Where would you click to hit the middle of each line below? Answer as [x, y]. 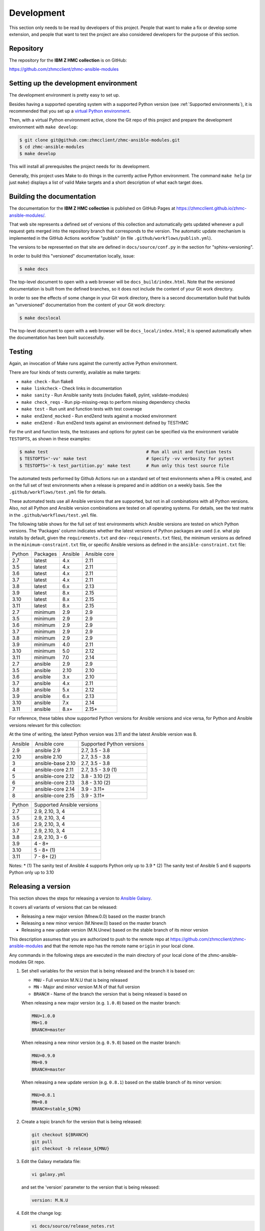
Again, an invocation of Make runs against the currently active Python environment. [93, 363]
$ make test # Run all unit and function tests [125, 452]
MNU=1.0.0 [43, 1016]
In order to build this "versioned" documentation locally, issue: [72, 256]
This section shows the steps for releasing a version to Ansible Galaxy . [80, 898]
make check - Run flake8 [47, 381]
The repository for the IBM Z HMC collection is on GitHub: [68, 60]
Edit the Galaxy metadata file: [51, 1161]
